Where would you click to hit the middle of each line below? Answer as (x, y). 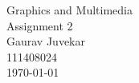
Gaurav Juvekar (46, 41)
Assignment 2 (40, 25)
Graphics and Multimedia (69, 10)
